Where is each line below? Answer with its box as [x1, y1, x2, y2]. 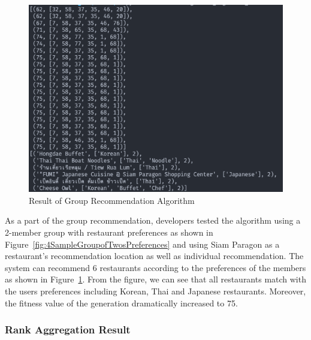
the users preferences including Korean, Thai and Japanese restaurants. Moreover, [5, 285, 306, 297]
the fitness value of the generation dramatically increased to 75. [5, 296, 238, 309]
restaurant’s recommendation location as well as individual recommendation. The [5, 249, 304, 262]
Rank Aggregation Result [5, 322, 131, 337]
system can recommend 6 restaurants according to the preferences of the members [5, 261, 306, 273]
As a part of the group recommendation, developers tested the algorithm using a [5, 214, 301, 227]
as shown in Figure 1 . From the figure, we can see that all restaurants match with [5, 273, 306, 285]
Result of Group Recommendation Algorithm [29, 194, 195, 206]
